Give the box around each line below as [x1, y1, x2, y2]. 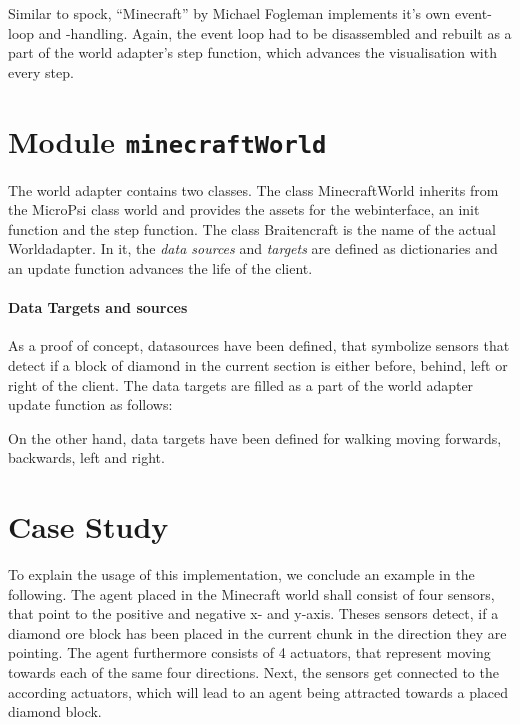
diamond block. [8, 701, 102, 722]
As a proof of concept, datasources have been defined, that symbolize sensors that [8, 335, 510, 356]
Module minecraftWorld [8, 120, 327, 161]
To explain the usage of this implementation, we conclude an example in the [8, 564, 475, 585]
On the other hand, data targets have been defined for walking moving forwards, [8, 427, 502, 448]
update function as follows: [8, 394, 173, 415]
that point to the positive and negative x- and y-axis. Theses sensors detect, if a [8, 603, 499, 624]
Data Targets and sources [8, 297, 188, 318]
